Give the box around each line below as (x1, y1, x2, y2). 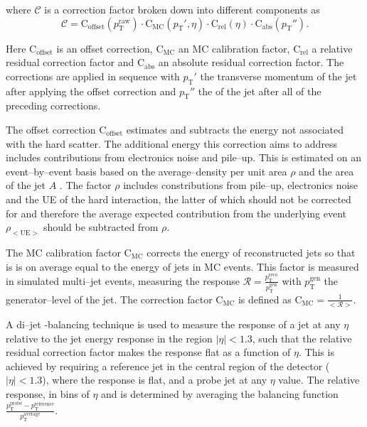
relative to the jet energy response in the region (6, 330, 213, 345)
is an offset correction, (56, 40, 153, 55)
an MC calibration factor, (179, 40, 290, 55)
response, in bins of (6, 387, 90, 401)
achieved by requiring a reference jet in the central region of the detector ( (6, 358, 330, 373)
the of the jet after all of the (198, 83, 321, 98)
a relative (312, 40, 353, 55)
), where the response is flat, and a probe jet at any (42, 372, 267, 387)
